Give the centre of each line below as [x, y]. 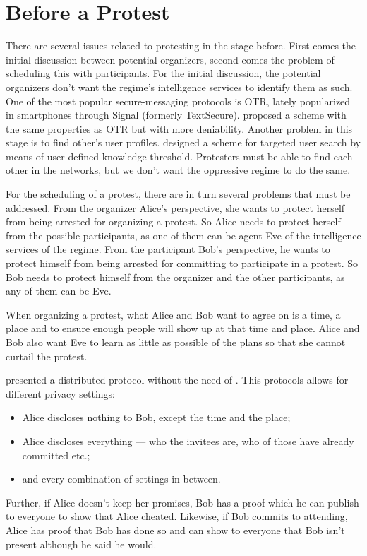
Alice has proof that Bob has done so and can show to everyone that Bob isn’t [175, 530]
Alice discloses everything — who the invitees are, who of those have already [188, 440]
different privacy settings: [61, 393]
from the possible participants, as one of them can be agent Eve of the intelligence [183, 235]
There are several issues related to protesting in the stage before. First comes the [181, 46]
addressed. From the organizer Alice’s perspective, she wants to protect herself [175, 207]
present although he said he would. [81, 544]
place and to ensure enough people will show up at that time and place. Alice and [183, 328]
